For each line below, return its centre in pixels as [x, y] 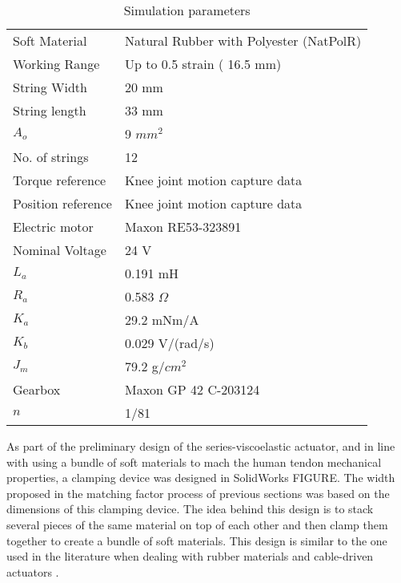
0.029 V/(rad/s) [169, 343]
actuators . [33, 571]
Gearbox [37, 389]
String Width [50, 87]
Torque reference [60, 180]
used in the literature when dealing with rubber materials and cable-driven [190, 556]
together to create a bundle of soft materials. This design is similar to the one [197, 540]
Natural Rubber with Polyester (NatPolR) [243, 40]
